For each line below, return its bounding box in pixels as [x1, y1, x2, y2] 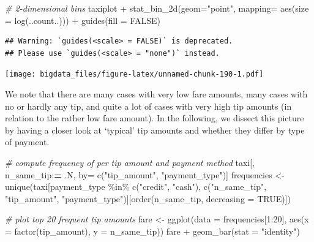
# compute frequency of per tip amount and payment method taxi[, [5, 156, 255, 168]
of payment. [5, 135, 50, 148]
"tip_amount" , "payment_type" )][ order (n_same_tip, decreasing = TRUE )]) [5, 192, 291, 205]
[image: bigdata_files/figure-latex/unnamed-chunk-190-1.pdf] [5, 70, 264, 79]
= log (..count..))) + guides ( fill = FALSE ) [5, 13, 160, 26]
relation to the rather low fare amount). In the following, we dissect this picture [5, 112, 304, 124]
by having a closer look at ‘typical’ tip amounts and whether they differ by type [5, 123, 305, 136]
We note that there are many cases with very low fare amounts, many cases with [5, 88, 308, 100]
